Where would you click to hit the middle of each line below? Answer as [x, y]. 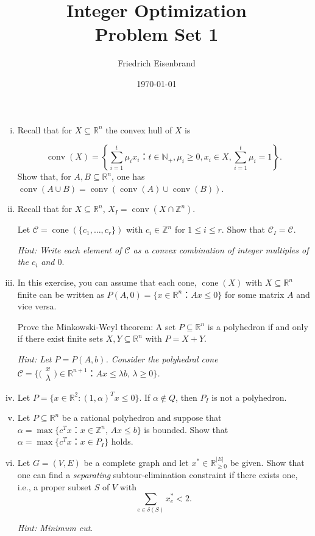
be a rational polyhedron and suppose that [142, 418]
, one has [128, 176]
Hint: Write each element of [69, 249]
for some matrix [254, 294]
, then [186, 397]
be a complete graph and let [136, 462]
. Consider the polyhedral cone [162, 359]
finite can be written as [61, 294]
